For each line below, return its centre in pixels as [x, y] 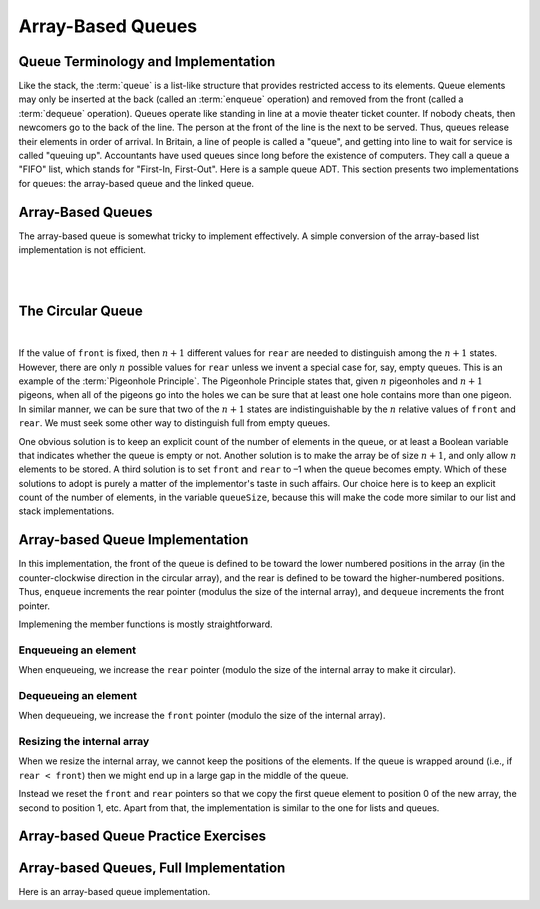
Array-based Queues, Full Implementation [152, 868]
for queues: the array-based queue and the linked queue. [136, 183]
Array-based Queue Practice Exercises [142, 836]
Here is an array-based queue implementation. [114, 892]
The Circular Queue [81, 310]
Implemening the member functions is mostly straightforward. [146, 624]
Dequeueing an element [77, 695]
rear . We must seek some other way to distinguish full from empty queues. [174, 423]
